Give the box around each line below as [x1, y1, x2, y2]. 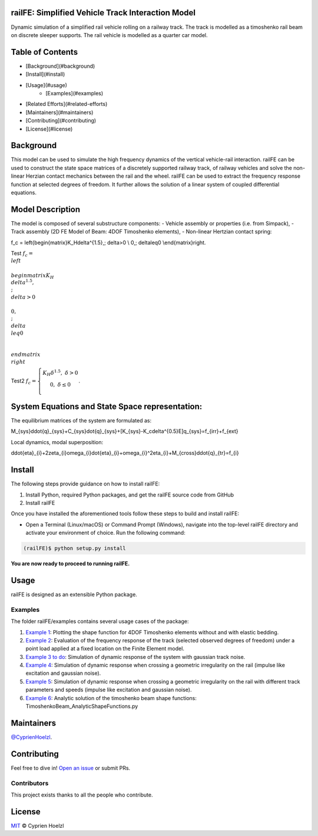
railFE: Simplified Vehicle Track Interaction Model [11, 8, 196, 18]
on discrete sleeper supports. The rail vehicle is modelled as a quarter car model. [11, 31, 208, 38]
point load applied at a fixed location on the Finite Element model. [25, 645, 185, 652]
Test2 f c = [11, 377, 37, 385]
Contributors [11, 779, 49, 787]
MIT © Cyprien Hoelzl [11, 822, 64, 829]
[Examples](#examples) [45, 89, 104, 96]
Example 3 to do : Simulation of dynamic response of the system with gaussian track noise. [25, 653, 246, 660]
